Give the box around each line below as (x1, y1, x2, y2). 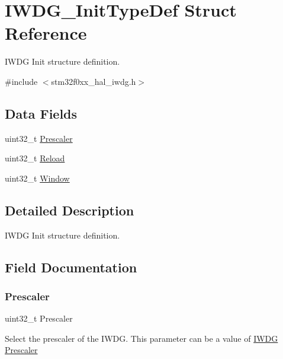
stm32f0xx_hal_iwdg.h (51, 75, 136, 87)
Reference (5, 21, 87, 45)
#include (5, 75, 38, 87)
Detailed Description (5, 201, 134, 219)
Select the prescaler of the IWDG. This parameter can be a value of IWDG (5, 332, 278, 344)
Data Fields (5, 104, 78, 122)
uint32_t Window (5, 171, 70, 184)
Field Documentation (5, 258, 137, 276)
